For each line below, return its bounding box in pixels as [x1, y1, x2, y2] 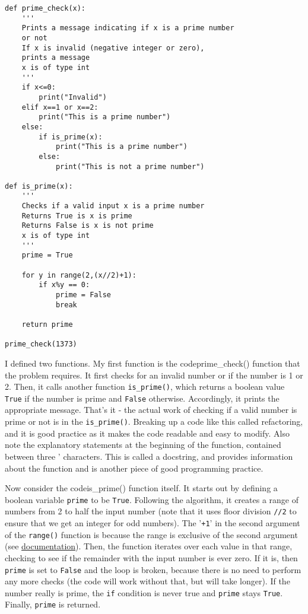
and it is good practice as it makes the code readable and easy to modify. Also [5, 427, 290, 439]
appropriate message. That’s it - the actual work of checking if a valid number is [5, 403, 297, 416]
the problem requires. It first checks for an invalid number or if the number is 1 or [5, 368, 303, 381]
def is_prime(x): [5, 182, 73, 190]
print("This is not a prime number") [55, 162, 205, 171]
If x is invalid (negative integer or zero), [21, 43, 205, 52]
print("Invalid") [39, 93, 107, 101]
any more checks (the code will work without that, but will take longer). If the [5, 575, 290, 587]
